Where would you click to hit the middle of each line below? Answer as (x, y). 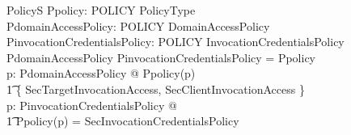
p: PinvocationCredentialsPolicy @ (92, 105)
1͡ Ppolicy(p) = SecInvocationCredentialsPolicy (123, 121)
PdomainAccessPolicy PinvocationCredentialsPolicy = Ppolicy (161, 57)
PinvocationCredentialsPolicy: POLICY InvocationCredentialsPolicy (175, 42)
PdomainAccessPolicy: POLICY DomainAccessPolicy (138, 25)
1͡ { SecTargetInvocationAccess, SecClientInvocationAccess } (156, 89)
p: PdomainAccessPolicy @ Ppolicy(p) (101, 73)
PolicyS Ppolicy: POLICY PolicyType (101, 10)
